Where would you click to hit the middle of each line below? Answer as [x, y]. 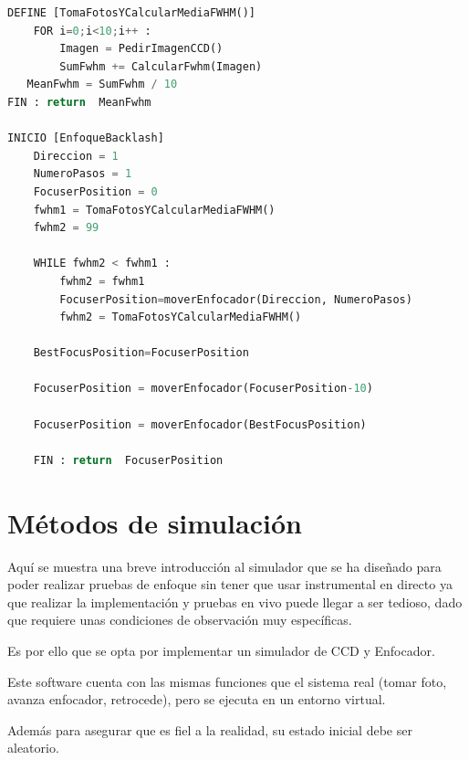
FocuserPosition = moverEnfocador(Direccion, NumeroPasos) [236, 299]
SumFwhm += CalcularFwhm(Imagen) [161, 66]
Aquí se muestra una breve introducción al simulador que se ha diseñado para [224, 566]
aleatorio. [33, 748]
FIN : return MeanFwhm [79, 102]
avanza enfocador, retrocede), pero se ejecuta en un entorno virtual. [197, 699]
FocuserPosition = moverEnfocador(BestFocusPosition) [200, 424]
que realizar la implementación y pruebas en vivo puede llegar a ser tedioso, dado [235, 602]
